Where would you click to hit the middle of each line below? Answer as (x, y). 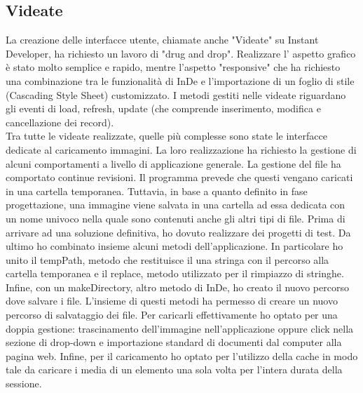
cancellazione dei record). (60, 122)
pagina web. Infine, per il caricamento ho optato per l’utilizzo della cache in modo (182, 355)
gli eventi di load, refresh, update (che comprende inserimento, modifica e (163, 108)
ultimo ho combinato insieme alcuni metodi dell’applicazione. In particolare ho (174, 246)
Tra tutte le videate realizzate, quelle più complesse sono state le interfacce (166, 136)
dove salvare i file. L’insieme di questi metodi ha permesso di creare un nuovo (172, 301)
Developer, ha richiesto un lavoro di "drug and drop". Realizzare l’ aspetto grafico (181, 53)
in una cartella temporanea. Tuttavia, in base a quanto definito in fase (157, 191)
